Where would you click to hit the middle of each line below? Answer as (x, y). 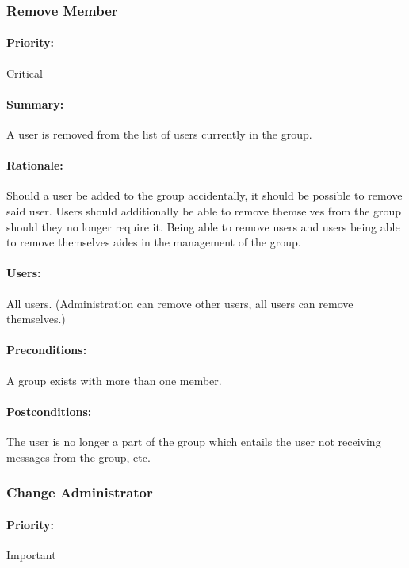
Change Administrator (80, 492)
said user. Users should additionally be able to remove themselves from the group (204, 211)
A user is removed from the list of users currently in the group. (159, 134)
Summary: (35, 103)
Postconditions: (49, 411)
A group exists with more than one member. (114, 380)
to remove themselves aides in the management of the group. (154, 242)
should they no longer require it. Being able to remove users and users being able (203, 226)
